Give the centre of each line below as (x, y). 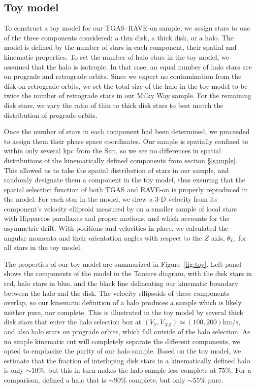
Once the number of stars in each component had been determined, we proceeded (127, 131)
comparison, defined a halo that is (55, 379)
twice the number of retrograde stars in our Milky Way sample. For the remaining (128, 95)
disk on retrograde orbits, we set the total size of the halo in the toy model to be (126, 86)
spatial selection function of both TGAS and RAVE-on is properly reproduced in (126, 189)
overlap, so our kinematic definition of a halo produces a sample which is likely (123, 302)
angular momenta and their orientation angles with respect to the (103, 237)
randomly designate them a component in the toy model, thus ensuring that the (125, 180)
